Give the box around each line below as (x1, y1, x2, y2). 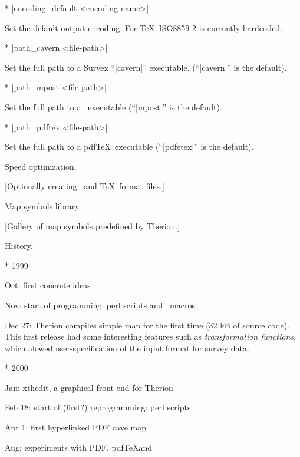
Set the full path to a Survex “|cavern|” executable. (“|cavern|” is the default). (5, 61, 287, 73)
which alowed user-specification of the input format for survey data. (5, 341, 249, 354)
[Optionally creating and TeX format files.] (5, 180, 164, 192)
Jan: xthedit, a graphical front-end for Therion (5, 381, 173, 393)
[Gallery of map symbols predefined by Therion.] (5, 219, 180, 232)
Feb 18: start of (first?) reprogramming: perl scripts (5, 401, 191, 413)
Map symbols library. (5, 199, 81, 212)
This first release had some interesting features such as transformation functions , (5, 330, 296, 343)
